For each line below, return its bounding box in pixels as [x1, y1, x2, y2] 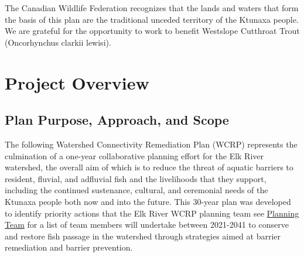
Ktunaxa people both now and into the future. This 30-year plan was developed [5, 195, 291, 207]
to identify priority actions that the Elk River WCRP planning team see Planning [5, 207, 299, 219]
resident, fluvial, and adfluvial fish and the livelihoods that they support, [5, 172, 267, 184]
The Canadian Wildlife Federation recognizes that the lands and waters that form [5, 2, 299, 13]
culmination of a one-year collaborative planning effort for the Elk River [5, 149, 264, 162]
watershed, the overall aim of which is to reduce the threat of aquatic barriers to [5, 161, 293, 173]
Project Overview [5, 70, 149, 94]
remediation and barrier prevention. [5, 241, 133, 253]
